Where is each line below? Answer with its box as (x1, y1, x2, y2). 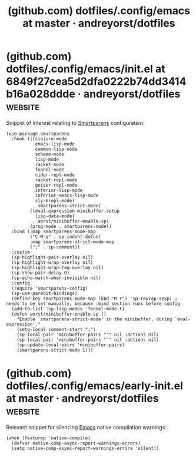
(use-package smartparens (6, 131, 69, 137)
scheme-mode (35, 151, 65, 157)
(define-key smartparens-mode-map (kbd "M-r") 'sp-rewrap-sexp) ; (11, 296, 178, 302)
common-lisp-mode (35, 146, 78, 152)
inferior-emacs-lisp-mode (35, 193, 99, 198)
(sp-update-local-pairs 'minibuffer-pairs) (16, 342, 125, 348)
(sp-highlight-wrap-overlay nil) (11, 259, 94, 266)
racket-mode (35, 161, 65, 167)
